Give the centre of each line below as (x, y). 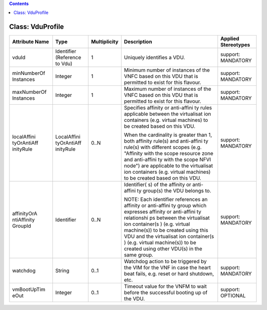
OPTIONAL (233, 296)
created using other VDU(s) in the (163, 249)
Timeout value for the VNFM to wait (165, 286)
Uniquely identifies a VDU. (155, 58)
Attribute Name (31, 42)
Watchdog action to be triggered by (165, 262)
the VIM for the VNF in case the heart (167, 268)
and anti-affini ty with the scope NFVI (167, 159)
